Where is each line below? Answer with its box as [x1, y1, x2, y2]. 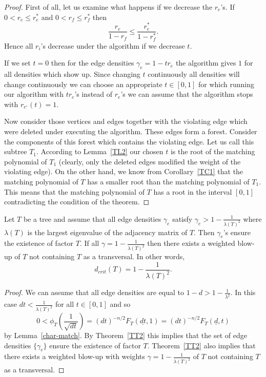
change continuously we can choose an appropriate [4, 78, 162, 89]
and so [110, 299, 131, 309]
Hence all [4, 40, 33, 51]
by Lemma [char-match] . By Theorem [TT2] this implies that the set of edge [4, 330, 247, 341]
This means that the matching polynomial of [4, 186, 145, 197]
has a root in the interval [153, 186, 232, 197]
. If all [79, 238, 99, 248]
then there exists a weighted [147, 238, 235, 248]
